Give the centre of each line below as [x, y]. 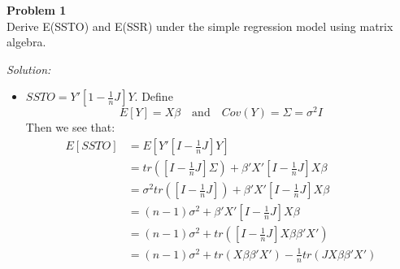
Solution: [29, 69]
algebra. [26, 42]
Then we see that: [70, 127]
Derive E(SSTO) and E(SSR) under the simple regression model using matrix [200, 26]
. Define [154, 96]
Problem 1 [37, 10]
